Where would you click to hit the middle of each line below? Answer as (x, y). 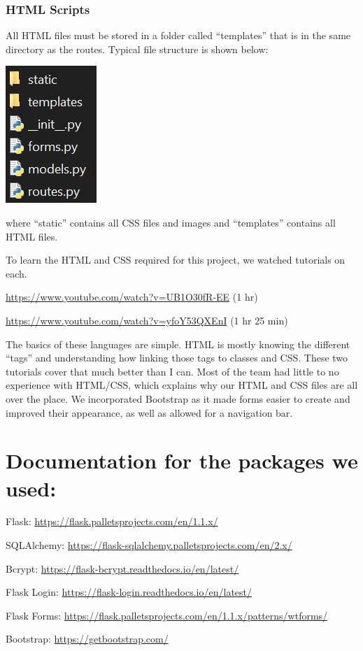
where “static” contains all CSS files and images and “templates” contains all (171, 222)
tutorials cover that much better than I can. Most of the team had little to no (172, 371)
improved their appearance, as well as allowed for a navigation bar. (149, 412)
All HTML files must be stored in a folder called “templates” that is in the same (178, 35)
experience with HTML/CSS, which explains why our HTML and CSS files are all (182, 385)
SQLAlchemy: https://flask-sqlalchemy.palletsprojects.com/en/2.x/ (149, 545)
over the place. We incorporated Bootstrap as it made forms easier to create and (178, 398)
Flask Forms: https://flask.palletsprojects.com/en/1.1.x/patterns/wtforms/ (167, 615)
